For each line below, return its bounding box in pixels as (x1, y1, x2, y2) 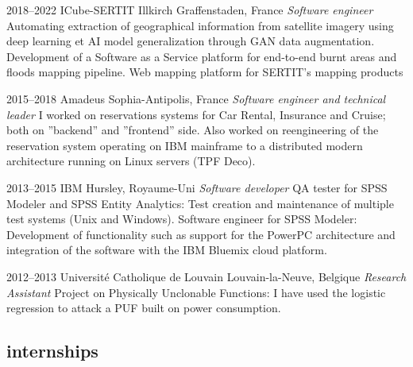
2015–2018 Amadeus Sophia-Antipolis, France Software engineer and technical (6, 90, 386, 106)
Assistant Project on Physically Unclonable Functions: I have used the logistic (6, 284, 386, 300)
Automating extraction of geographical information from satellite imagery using (6, 17, 394, 33)
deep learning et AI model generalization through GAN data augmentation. (6, 33, 375, 49)
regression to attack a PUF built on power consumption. (6, 299, 281, 316)
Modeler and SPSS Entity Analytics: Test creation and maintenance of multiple (6, 195, 394, 211)
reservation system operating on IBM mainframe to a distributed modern (6, 137, 363, 153)
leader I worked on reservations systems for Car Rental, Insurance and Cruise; (6, 106, 386, 122)
